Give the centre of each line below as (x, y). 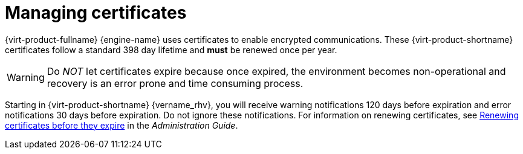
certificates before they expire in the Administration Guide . (122, 125)
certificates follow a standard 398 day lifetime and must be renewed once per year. (171, 50)
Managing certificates (96, 13)
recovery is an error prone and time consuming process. (175, 83)
